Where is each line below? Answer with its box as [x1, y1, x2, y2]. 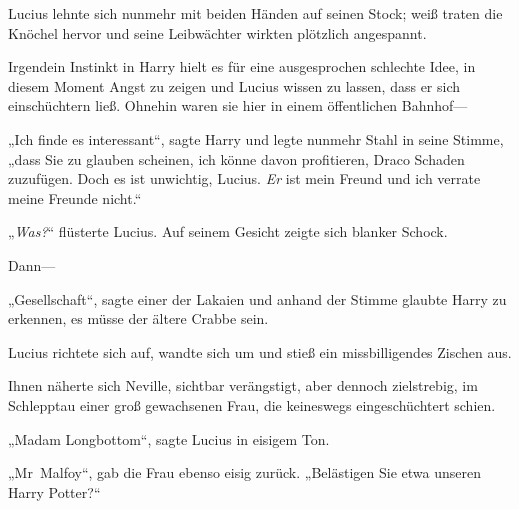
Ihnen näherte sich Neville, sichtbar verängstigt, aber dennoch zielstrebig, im [8, 375, 478, 396]
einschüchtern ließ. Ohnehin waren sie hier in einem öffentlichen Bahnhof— [8, 95, 468, 116]
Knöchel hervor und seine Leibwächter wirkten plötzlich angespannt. [8, 22, 427, 43]
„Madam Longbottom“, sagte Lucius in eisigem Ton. [8, 428, 330, 449]
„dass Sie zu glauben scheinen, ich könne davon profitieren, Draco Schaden [8, 148, 465, 169]
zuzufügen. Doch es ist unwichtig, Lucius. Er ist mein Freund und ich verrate [8, 168, 481, 189]
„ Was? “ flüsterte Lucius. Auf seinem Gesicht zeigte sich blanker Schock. [8, 221, 448, 242]
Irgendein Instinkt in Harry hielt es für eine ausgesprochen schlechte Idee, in [8, 56, 476, 77]
